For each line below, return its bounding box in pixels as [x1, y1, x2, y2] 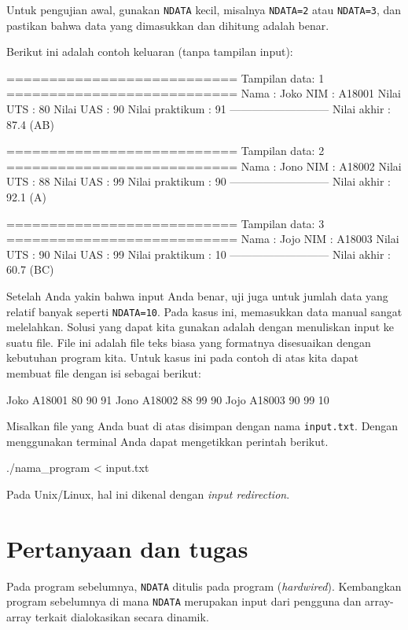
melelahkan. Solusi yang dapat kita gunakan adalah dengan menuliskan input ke [6, 319, 394, 335]
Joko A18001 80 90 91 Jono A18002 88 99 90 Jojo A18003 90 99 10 [6, 391, 329, 407]
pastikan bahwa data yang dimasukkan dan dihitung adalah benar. [6, 17, 329, 33]
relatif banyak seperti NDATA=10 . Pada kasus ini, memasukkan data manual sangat [6, 303, 402, 319]
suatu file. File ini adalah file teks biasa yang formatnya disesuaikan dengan [6, 333, 371, 350]
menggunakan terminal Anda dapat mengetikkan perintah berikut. [6, 433, 329, 449]
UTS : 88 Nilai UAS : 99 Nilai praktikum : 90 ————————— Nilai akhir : [6, 173, 391, 190]
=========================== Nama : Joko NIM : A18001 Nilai [6, 85, 401, 101]
